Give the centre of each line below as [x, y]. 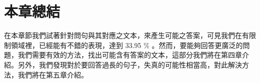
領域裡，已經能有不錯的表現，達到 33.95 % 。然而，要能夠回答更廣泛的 [127, 45]
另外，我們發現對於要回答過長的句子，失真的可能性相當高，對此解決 [130, 64]
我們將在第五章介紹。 [53, 74]
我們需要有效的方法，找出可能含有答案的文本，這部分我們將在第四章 [130, 55]
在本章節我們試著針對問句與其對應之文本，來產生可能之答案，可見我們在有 [126, 35]
